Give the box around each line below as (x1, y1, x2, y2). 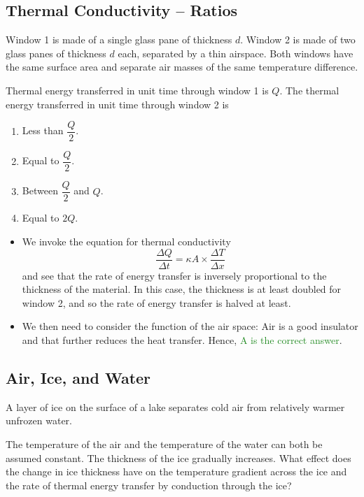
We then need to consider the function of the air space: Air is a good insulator (22, 319, 358, 333)
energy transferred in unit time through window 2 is (6, 96, 229, 111)
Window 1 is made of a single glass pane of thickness (6, 32, 232, 47)
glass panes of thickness (6, 45, 106, 60)
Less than (22, 123, 64, 138)
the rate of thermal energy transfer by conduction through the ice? (6, 477, 292, 492)
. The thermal (279, 82, 339, 97)
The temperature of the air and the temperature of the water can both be (6, 436, 323, 451)
